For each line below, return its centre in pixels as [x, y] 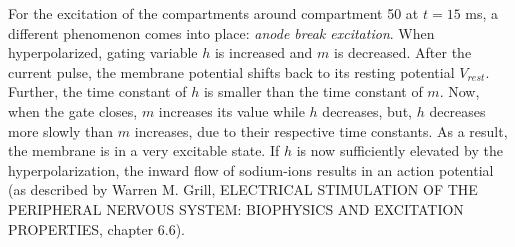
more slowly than [61, 130]
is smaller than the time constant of [313, 91]
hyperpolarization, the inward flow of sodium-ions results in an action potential [251, 169]
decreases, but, [367, 110]
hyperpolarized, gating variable [103, 52]
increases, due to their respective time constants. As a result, [321, 130]
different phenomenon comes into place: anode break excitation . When [221, 32]
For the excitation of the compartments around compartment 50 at [213, 13]
